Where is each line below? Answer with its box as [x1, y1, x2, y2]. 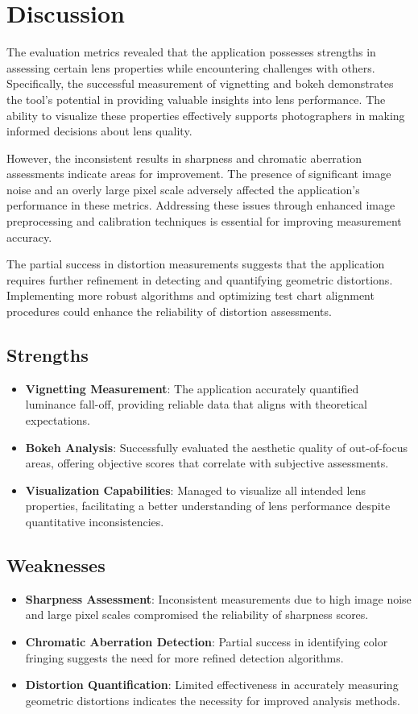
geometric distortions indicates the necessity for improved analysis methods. [25, 691, 400, 708]
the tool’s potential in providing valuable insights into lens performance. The [6, 90, 386, 107]
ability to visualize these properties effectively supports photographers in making [6, 106, 405, 123]
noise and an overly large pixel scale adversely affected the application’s [6, 181, 360, 197]
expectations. [25, 412, 90, 429]
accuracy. [6, 228, 52, 245]
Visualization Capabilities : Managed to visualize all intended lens [25, 481, 366, 498]
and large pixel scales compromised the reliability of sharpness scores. [25, 606, 369, 623]
